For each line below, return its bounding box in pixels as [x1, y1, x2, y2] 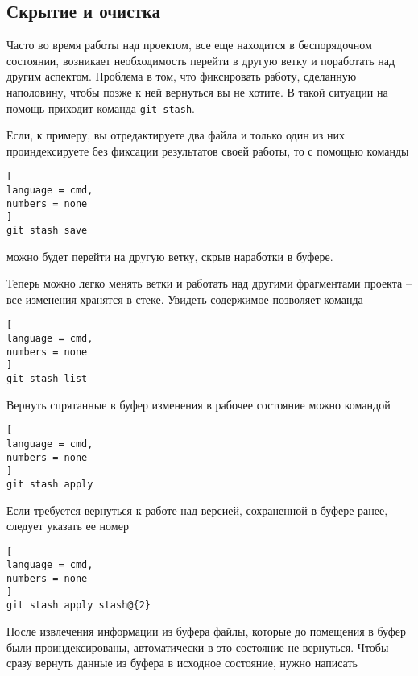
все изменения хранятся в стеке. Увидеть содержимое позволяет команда [6, 290, 363, 307]
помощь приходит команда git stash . [6, 99, 195, 116]
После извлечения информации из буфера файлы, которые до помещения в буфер [6, 623, 407, 640]
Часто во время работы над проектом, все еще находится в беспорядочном [6, 36, 372, 53]
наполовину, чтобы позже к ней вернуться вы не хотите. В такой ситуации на [6, 83, 388, 100]
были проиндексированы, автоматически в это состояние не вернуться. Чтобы [6, 638, 389, 655]
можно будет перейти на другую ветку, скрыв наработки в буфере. [6, 247, 333, 264]
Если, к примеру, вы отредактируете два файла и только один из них [6, 126, 346, 143]
